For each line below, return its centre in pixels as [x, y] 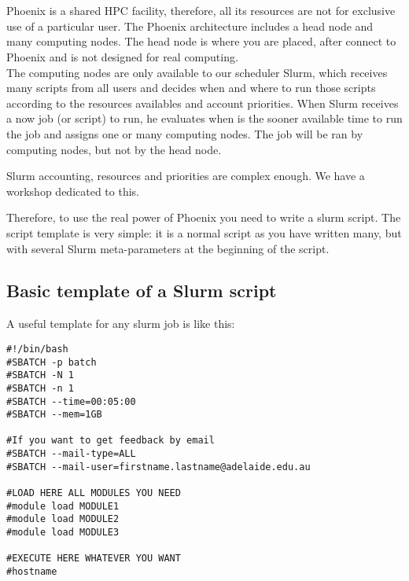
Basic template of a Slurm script [142, 290]
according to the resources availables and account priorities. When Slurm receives [203, 103]
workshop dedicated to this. [73, 191]
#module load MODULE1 [63, 506]
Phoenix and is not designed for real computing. [122, 56]
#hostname [32, 572]
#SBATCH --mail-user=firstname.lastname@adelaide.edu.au [158, 467]
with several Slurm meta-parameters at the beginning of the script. [168, 248]
